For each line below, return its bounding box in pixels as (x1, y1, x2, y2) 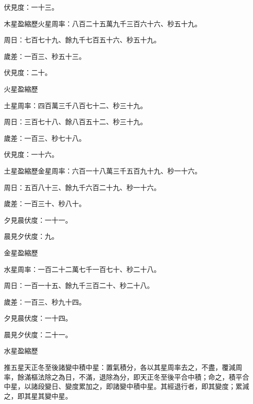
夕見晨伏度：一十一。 (4, 214, 72, 225)
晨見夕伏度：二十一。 (4, 329, 72, 339)
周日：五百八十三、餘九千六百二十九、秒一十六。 (4, 182, 161, 192)
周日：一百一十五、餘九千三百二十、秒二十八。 (4, 280, 154, 290)
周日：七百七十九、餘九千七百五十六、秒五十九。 (4, 35, 161, 45)
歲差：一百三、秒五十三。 (4, 51, 86, 61)
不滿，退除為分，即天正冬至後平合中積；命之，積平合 (78, 371, 249, 382)
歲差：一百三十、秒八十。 (4, 198, 86, 209)
